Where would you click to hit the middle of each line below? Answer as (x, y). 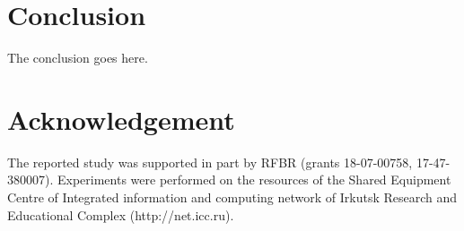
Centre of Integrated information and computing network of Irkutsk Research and (232, 197)
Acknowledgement (121, 119)
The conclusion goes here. (78, 58)
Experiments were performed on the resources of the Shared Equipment (254, 180)
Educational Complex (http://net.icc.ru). (121, 214)
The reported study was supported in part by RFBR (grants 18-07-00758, (210, 162)
